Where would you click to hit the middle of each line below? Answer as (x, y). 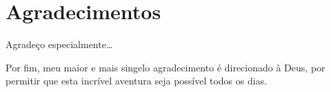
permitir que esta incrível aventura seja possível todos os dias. (137, 81)
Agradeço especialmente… (59, 44)
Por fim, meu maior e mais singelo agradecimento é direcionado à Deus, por (165, 67)
